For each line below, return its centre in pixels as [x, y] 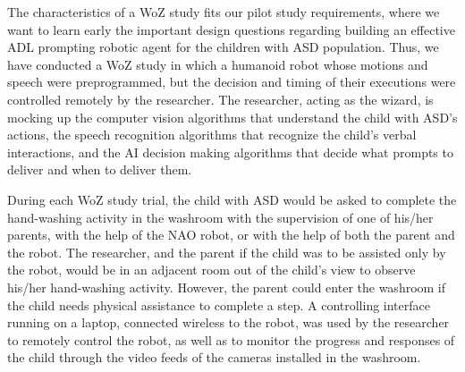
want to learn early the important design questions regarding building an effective [231, 29]
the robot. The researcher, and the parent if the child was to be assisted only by [227, 252]
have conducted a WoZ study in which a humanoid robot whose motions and [218, 64]
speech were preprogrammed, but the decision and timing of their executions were [232, 82]
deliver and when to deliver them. [100, 169]
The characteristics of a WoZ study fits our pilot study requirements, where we [224, 12]
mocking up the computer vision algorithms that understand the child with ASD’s [232, 117]
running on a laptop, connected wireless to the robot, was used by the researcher [228, 322]
